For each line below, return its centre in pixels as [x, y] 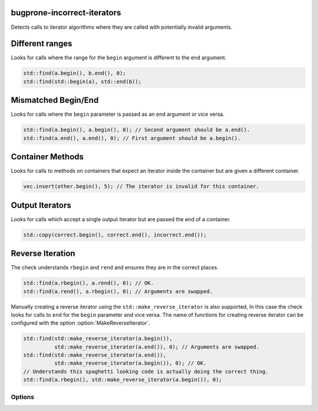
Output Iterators [41, 205]
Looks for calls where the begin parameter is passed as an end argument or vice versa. [118, 114]
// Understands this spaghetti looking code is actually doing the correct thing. [146, 371]
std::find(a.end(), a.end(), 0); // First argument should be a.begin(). [132, 138]
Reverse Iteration [43, 254]
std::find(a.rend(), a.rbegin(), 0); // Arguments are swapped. [118, 291]
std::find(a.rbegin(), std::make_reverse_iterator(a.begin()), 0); [123, 380]
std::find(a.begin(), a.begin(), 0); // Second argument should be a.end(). [137, 130]
